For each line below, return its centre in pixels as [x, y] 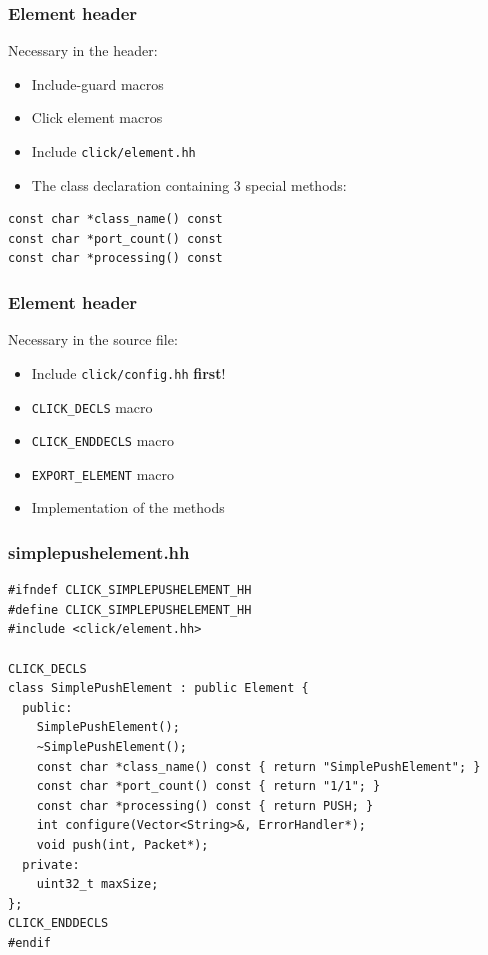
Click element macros [97, 117]
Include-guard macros [97, 83]
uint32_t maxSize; [97, 884]
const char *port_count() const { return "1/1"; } [208, 786]
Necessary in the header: [83, 50]
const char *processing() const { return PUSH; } [205, 805]
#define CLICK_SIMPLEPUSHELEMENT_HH [130, 609]
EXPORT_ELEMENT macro [103, 473]
